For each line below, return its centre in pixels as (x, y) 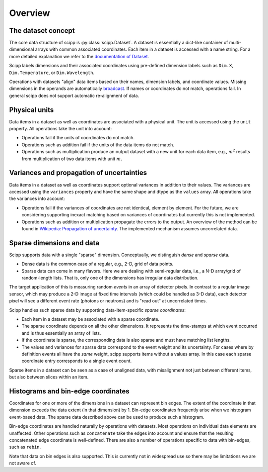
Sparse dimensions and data (54, 243)
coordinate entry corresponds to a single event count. (77, 361)
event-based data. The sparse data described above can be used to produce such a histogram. (107, 417)
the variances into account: (37, 198)
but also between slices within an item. (49, 377)
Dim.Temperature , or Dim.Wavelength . (52, 73)
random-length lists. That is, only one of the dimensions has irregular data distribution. (110, 278)
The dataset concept (42, 31)
